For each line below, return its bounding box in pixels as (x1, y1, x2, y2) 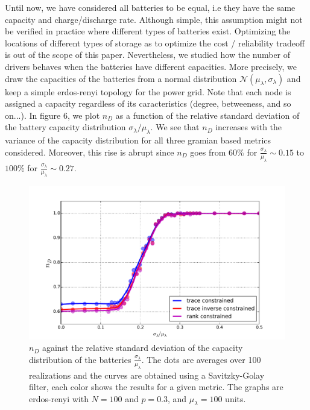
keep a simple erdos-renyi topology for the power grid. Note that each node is (5, 85, 291, 98)
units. (225, 392, 246, 405)
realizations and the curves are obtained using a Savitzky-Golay (29, 368, 265, 381)
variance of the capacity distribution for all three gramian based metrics (5, 134, 271, 147)
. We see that (150, 121, 200, 133)
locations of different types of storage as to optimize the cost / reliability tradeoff (5, 36, 305, 49)
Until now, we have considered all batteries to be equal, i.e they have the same (5, 1, 296, 13)
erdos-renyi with (29, 392, 89, 405)
